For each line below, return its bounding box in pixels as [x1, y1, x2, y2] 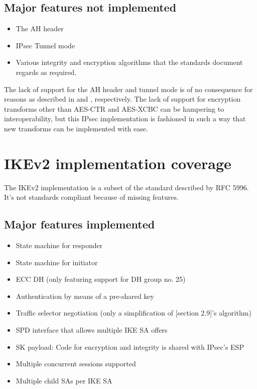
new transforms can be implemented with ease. [4, 123, 148, 133]
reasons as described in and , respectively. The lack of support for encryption [4, 94, 241, 104]
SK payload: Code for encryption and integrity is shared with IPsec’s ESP [16, 341, 244, 352]
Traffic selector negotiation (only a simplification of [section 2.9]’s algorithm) [16, 307, 251, 318]
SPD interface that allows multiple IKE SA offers [16, 325, 168, 335]
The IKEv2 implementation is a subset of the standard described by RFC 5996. [4, 182, 249, 192]
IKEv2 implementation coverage [4, 152, 231, 173]
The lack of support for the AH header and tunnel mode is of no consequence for [4, 84, 253, 94]
